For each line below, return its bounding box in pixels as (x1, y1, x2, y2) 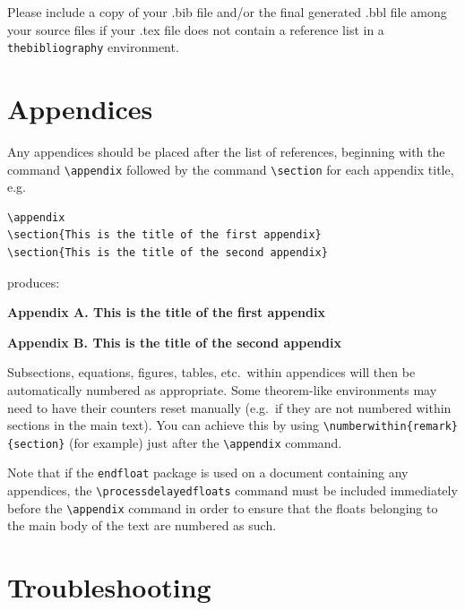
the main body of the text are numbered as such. (7, 516, 277, 535)
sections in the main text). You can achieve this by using (7, 416, 319, 434)
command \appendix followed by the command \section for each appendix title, (7, 159, 454, 178)
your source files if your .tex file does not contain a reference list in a (7, 20, 384, 39)
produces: (7, 272, 60, 291)
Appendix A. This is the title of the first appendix (7, 303, 325, 322)
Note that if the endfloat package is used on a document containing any (7, 463, 409, 482)
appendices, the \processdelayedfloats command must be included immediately (7, 481, 458, 500)
